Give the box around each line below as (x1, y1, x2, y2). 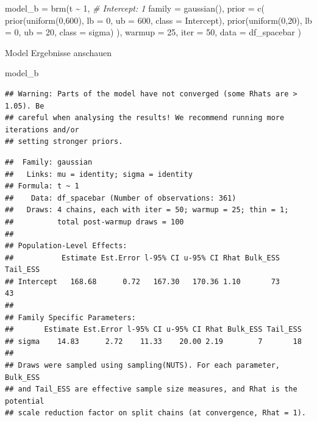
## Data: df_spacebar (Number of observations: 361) (5, 193, 237, 202)
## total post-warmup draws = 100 (5, 217, 184, 226)
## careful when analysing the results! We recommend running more (5, 113, 285, 123)
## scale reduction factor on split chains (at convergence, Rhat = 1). (5, 409, 306, 418)
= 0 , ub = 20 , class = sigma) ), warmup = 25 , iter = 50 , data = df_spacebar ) (5, 26, 301, 38)
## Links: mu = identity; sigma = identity (5, 170, 193, 179)
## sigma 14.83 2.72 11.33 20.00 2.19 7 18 (5, 337, 302, 346)
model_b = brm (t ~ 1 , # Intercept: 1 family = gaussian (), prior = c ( (5, 2, 265, 14)
